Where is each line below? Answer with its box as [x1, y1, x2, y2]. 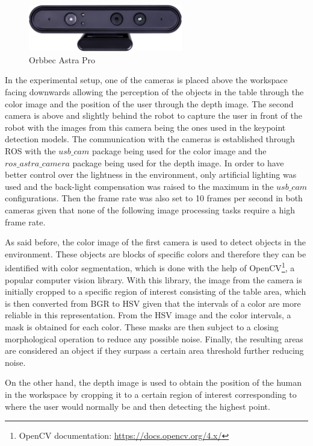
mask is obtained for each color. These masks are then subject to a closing [5, 320, 279, 333]
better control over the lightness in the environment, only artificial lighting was [5, 168, 297, 181]
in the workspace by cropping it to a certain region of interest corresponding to [5, 388, 297, 400]
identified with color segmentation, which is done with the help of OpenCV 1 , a [5, 260, 295, 274]
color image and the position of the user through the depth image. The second [5, 97, 294, 110]
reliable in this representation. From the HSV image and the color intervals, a [5, 309, 291, 321]
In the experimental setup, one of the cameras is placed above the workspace [5, 74, 288, 86]
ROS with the [5, 145, 56, 157]
